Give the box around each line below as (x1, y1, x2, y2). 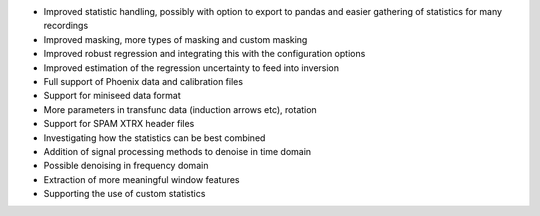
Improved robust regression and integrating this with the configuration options (43, 48, 366, 60)
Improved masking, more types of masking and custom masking (43, 33, 308, 45)
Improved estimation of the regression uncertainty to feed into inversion (43, 61, 340, 74)
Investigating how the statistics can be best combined (43, 131, 266, 144)
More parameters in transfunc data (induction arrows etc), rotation (43, 103, 317, 115)
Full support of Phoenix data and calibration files (43, 75, 244, 87)
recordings (43, 20, 89, 32)
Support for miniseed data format (43, 90, 181, 102)
